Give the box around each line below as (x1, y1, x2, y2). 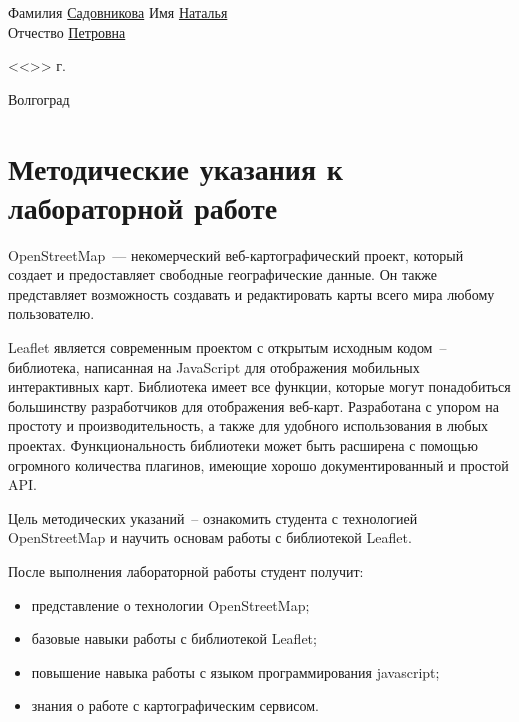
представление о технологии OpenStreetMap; (31, 594, 310, 615)
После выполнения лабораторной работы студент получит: (8, 561, 364, 581)
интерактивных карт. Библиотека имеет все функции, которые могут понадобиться (8, 376, 511, 397)
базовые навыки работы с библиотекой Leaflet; (31, 628, 317, 649)
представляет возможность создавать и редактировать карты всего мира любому (8, 283, 495, 304)
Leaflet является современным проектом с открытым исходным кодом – (8, 337, 447, 358)
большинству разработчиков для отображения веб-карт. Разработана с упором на (8, 395, 499, 416)
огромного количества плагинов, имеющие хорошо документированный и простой (8, 454, 509, 475)
